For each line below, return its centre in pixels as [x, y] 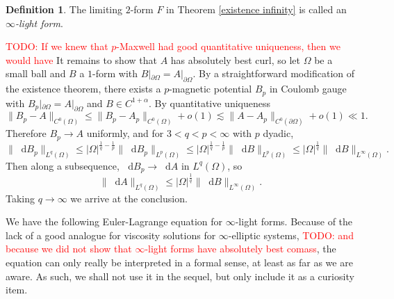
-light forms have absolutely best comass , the [240, 249]
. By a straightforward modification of [274, 73]
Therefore [26, 133]
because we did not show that [69, 249]
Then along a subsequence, [63, 165]
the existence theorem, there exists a [83, 89]
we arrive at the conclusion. [129, 198]
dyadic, [278, 133]
